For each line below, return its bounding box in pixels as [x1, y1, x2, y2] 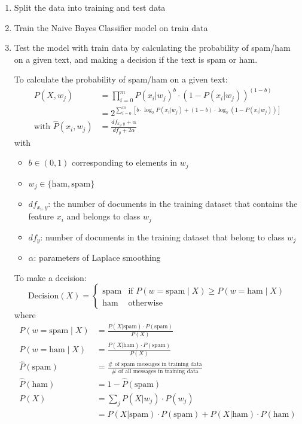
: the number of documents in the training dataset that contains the [48, 197, 298, 210]
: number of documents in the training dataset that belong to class [40, 230, 285, 243]
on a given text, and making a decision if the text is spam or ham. [14, 53, 258, 65]
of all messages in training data [118, 368, 199, 374]
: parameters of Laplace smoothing [33, 251, 161, 264]
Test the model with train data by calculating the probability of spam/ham [14, 41, 291, 54]
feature [28, 210, 54, 222]
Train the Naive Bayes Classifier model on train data [14, 21, 208, 33]
